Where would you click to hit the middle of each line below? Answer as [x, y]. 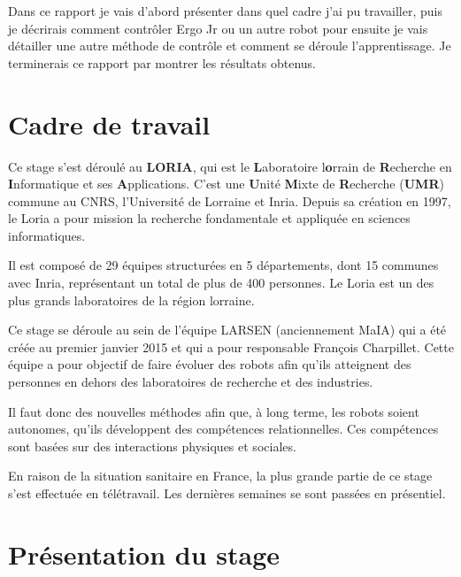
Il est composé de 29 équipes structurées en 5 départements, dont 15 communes [223, 265]
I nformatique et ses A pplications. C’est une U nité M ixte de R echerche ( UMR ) [226, 184]
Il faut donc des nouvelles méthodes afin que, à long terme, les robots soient [214, 411]
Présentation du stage [144, 554]
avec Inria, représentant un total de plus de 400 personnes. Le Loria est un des [221, 283]
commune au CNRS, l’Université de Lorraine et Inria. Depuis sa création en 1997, [230, 200]
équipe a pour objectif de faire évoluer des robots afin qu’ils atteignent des [210, 364]
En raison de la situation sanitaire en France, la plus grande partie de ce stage [220, 476]
